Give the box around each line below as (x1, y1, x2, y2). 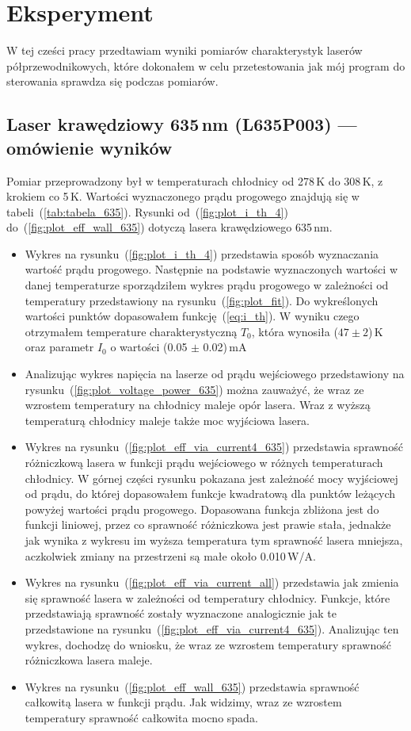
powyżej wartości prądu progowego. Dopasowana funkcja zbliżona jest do (25, 500, 379, 517)
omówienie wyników (6, 135, 173, 159)
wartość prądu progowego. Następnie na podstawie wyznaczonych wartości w (25, 261, 398, 277)
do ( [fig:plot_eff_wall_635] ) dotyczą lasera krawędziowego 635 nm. (6, 219, 333, 235)
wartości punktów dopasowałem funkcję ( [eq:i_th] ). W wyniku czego (25, 308, 360, 324)
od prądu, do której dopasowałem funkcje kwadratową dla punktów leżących (25, 485, 396, 502)
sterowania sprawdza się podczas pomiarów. (6, 73, 219, 90)
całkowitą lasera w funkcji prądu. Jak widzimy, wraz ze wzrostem (25, 694, 342, 710)
